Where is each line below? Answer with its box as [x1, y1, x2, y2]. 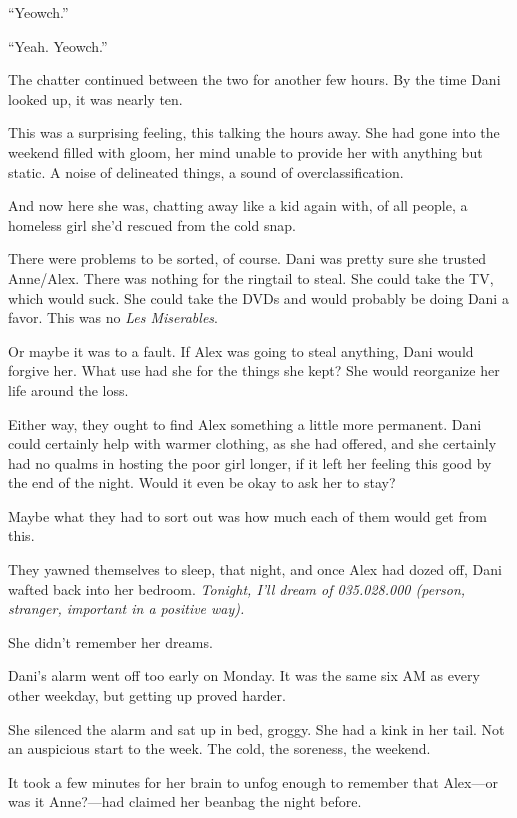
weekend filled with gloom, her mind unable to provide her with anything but [8, 141, 483, 162]
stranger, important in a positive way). [8, 598, 245, 619]
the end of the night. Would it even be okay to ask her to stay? [8, 472, 396, 493]
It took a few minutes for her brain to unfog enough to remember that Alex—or [8, 771, 498, 792]
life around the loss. [8, 379, 129, 400]
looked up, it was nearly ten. [8, 88, 183, 109]
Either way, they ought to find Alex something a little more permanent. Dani [8, 413, 482, 434]
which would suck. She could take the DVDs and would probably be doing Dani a [8, 287, 509, 308]
